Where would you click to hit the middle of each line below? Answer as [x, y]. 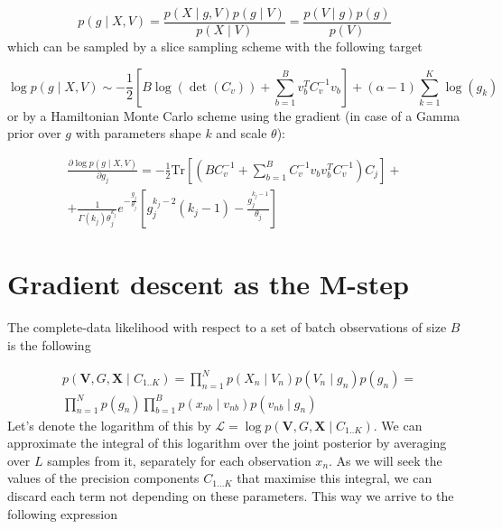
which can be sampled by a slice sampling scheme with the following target [215, 46]
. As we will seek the [386, 460]
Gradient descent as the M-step [208, 284]
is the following [49, 344]
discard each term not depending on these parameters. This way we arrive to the [231, 495]
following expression [62, 513]
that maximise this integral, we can [335, 478]
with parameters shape [138, 133]
